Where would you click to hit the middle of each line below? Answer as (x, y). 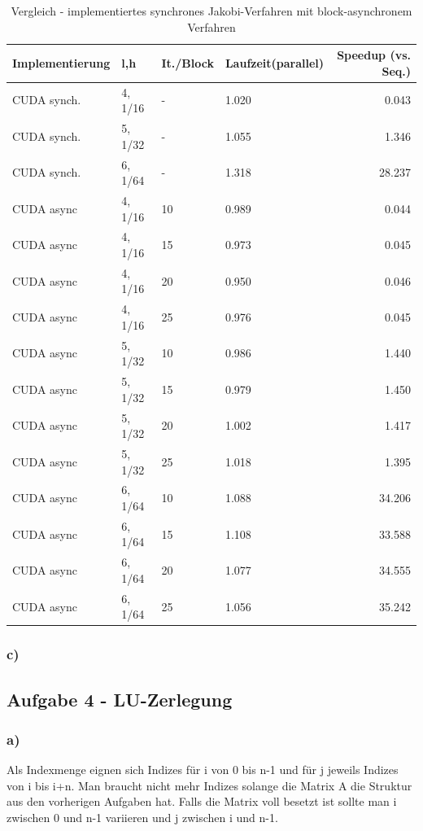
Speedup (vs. (374, 55)
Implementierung (61, 62)
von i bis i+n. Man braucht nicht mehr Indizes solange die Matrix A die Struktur (209, 785)
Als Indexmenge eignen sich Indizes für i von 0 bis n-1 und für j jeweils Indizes (203, 770)
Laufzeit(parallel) (275, 62)
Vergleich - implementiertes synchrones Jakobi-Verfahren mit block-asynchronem (211, 11)
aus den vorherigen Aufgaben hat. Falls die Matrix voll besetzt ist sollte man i (202, 801)
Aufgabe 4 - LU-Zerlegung (120, 699)
